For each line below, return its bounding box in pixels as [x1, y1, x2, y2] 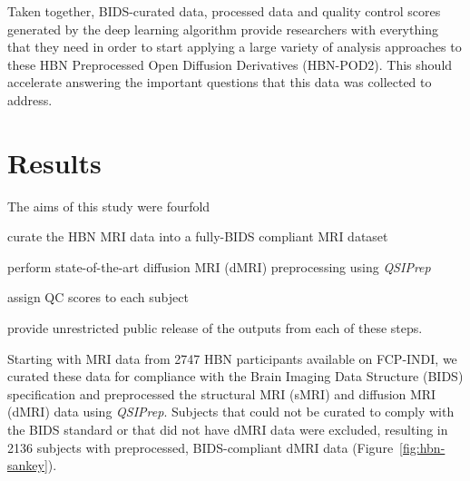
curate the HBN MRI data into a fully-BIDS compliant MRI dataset [7, 227, 388, 246]
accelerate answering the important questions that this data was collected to [7, 73, 432, 92]
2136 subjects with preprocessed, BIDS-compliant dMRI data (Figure [7, 437, 394, 456]
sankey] [7, 456, 48, 475]
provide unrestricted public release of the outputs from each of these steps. [7, 319, 423, 338]
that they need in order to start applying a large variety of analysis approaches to [7, 37, 462, 56]
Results [7, 143, 102, 181]
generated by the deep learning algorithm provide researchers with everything [7, 19, 438, 38]
